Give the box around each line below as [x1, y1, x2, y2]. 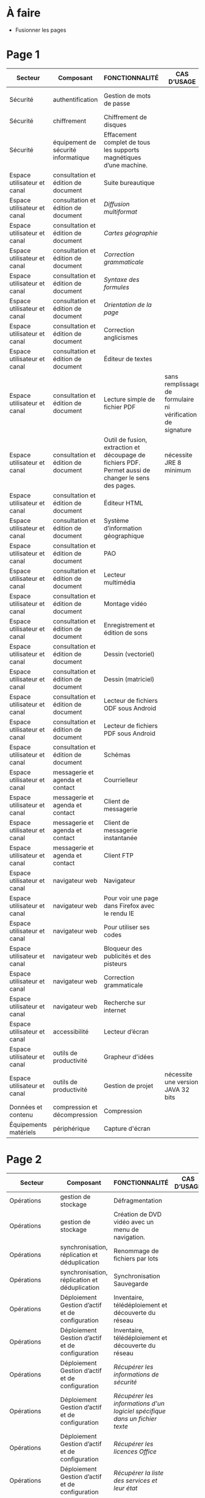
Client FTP [103, 851, 134, 860]
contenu [9, 1111, 34, 1119]
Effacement [103, 130, 137, 139]
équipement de [52, 138, 96, 146]
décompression [52, 1111, 98, 1119]
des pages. [103, 481, 136, 489]
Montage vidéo [103, 599, 148, 608]
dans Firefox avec [103, 901, 155, 910]
